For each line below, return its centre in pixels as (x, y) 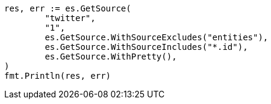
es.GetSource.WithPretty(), (111, 57)
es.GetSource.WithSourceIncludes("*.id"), (146, 47)
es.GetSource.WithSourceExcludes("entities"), (157, 37)
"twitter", (70, 18)
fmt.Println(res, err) (58, 76)
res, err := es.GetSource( (68, 8)
